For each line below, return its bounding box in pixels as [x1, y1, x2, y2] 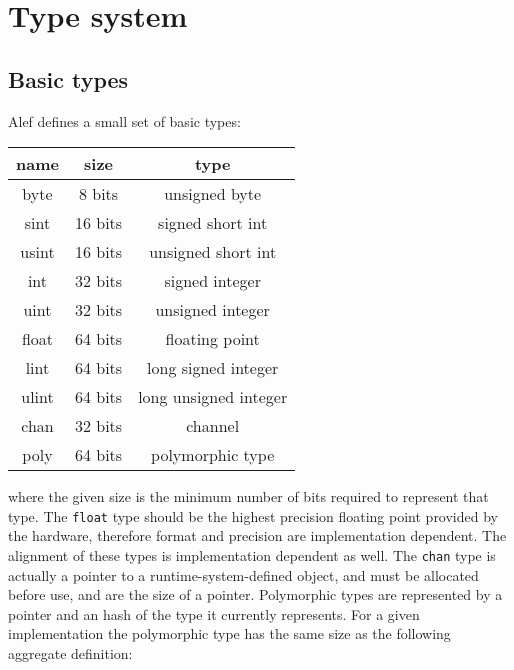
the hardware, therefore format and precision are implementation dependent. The [8, 525, 507, 546]
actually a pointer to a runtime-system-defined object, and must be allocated [8, 564, 479, 585]
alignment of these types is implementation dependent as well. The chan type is [8, 545, 496, 566]
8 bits [78, 182, 119, 206]
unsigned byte [164, 182, 262, 206]
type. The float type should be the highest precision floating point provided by [8, 505, 498, 526]
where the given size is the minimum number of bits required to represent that [8, 486, 489, 507]
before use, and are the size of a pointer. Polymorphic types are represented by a [8, 584, 503, 605]
